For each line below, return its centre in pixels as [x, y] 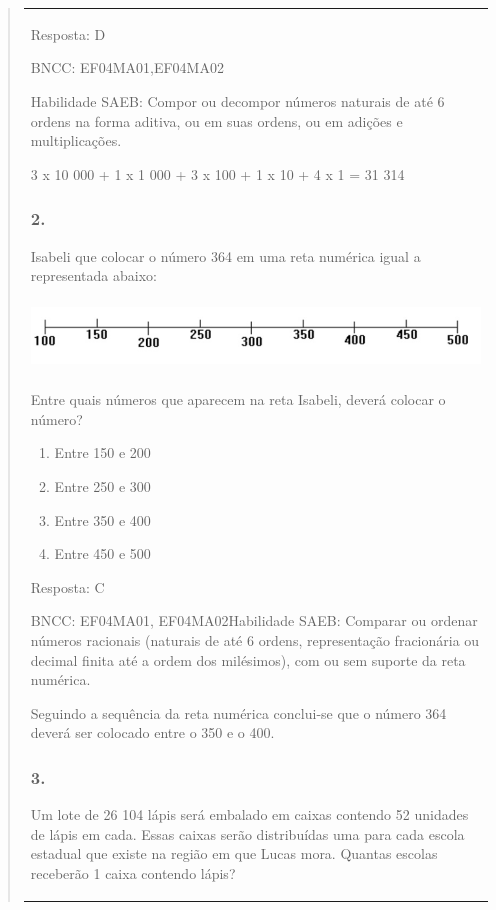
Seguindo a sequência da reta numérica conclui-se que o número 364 [238, 712]
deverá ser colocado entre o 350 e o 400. [152, 732]
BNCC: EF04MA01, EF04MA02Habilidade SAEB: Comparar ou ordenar [254, 620]
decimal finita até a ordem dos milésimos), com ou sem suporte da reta [248, 659]
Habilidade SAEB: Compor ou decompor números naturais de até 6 [237, 100]
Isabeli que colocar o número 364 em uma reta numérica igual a [225, 255]
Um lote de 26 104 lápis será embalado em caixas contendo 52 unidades [249, 814]
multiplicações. [76, 140]
